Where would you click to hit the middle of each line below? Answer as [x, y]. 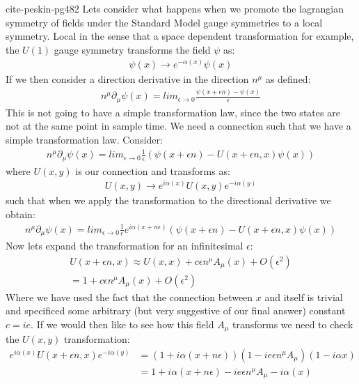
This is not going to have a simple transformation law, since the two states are [173, 112]
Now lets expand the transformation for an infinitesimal [125, 246]
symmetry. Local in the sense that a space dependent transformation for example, [180, 36]
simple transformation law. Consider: [84, 139]
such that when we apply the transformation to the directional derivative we [168, 200]
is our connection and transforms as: [153, 170]
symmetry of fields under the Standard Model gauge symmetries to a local [164, 22]
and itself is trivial [304, 297]
